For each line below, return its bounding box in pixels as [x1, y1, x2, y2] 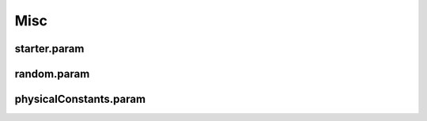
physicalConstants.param [14, 93, 146, 106]
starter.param [14, 42, 85, 55]
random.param [14, 67, 90, 81]
